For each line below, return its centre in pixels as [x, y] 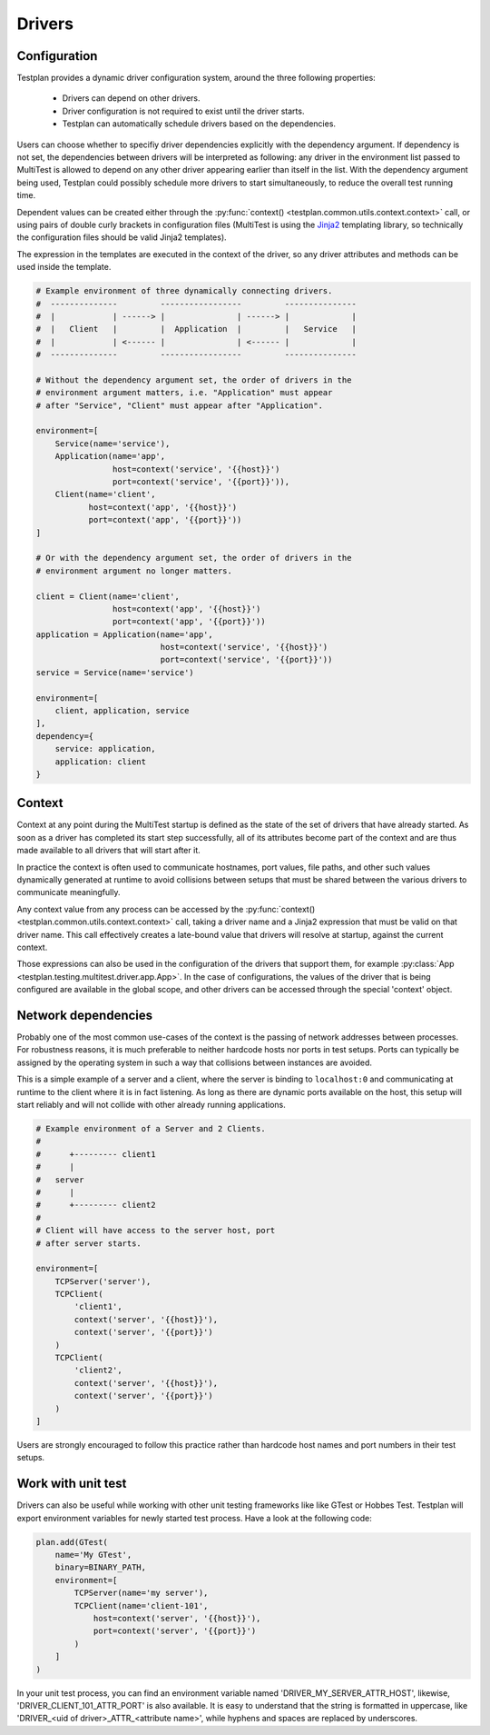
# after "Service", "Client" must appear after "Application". [180, 405]
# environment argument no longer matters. [134, 571]
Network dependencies [85, 1015]
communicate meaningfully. [69, 892]
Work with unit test [72, 1484]
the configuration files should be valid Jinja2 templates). [122, 237]
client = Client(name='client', [108, 596]
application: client [101, 762]
